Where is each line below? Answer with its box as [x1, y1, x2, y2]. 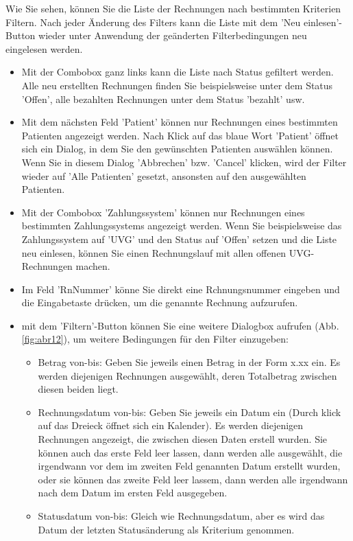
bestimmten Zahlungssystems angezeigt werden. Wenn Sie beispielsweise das [21, 218, 342, 233]
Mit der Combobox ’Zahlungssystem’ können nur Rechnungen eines [21, 205, 305, 219]
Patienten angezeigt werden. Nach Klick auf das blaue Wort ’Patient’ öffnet [21, 128, 339, 142]
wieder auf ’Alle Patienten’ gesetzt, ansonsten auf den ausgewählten [21, 168, 306, 183]
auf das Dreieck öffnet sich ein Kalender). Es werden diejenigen [38, 418, 304, 433]
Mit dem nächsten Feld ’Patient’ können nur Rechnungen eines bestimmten [21, 115, 338, 129]
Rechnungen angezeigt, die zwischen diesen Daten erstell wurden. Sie [38, 432, 328, 446]
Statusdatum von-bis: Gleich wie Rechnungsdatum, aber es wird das [38, 509, 325, 522]
